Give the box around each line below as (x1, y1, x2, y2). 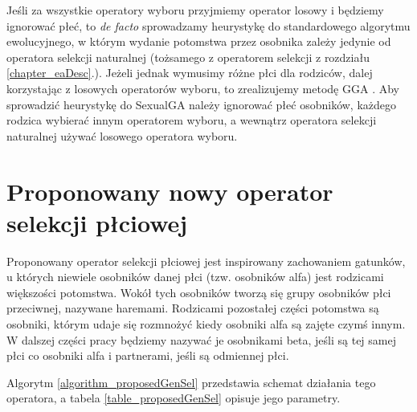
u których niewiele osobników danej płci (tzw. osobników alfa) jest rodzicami (6, 268, 384, 285)
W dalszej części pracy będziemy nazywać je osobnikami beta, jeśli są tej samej (6, 331, 396, 348)
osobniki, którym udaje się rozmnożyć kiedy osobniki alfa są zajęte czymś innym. (6, 316, 406, 332)
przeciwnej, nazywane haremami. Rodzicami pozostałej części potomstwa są (6, 300, 379, 316)
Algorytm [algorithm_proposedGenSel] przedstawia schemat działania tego (6, 373, 376, 390)
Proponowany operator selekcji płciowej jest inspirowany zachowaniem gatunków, (6, 252, 406, 269)
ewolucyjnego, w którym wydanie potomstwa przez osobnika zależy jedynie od (6, 33, 391, 50)
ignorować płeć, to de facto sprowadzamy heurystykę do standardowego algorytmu (6, 17, 411, 34)
